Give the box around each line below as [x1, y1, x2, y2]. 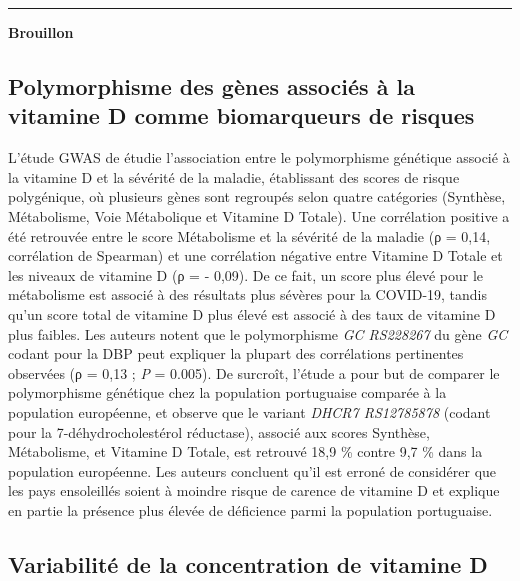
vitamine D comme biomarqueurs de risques [8, 100, 475, 131]
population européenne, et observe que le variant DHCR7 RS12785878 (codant [8, 401, 491, 422]
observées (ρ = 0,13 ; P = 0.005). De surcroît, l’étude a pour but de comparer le [8, 362, 500, 383]
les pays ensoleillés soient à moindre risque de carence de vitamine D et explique [8, 480, 500, 501]
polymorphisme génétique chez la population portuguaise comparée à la [8, 382, 447, 403]
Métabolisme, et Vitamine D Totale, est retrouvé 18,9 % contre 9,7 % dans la [8, 441, 483, 462]
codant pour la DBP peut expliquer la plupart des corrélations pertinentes [8, 343, 464, 364]
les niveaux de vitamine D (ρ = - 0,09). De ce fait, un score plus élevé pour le [8, 264, 484, 285]
